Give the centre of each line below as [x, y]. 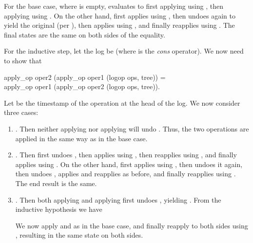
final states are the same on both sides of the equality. [85, 34]
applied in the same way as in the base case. [81, 138]
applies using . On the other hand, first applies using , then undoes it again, [129, 164]
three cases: [21, 112]
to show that [23, 60]
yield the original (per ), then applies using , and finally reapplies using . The [119, 25]
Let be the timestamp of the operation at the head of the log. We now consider [122, 103]
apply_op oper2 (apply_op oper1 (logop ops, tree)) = [85, 77]
